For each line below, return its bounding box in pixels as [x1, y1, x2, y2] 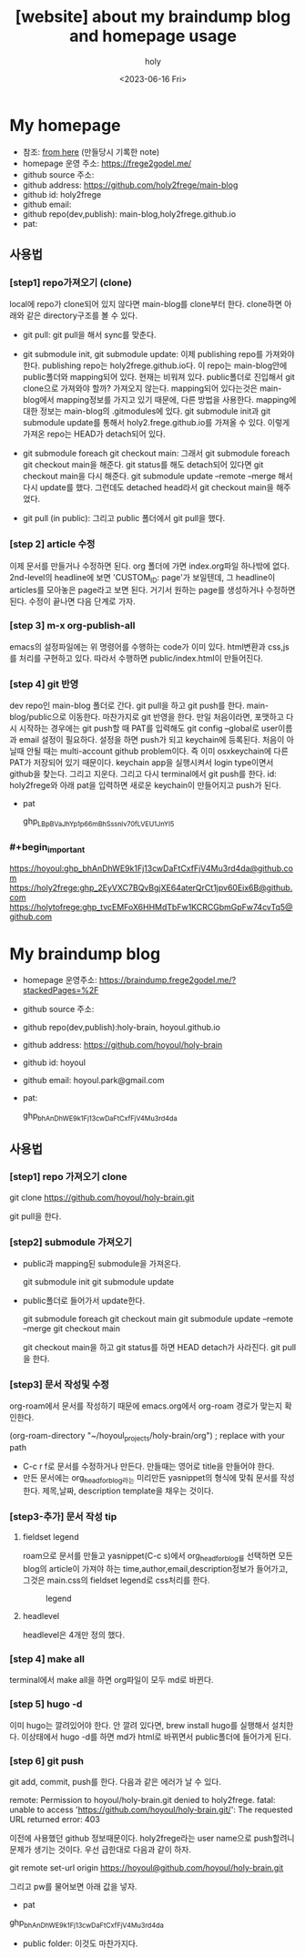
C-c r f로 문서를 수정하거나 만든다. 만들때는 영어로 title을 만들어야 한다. [22, 1461, 275, 1472]
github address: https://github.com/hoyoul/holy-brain [22, 1040, 223, 1051]
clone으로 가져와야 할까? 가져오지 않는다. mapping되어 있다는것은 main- [22, 383, 282, 394]
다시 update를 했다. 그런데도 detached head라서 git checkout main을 [22, 482, 275, 493]
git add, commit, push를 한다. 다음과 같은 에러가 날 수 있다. [9, 1777, 221, 1788]
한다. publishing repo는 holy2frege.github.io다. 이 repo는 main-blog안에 [22, 360, 288, 371]
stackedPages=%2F [22, 985, 99, 996]
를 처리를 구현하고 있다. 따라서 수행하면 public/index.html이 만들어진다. [9, 652, 264, 663]
